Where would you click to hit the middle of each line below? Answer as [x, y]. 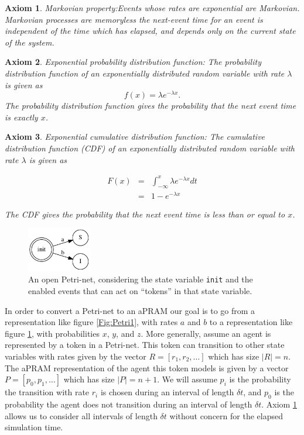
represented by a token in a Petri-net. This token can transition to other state [145, 345]
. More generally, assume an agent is [206, 333]
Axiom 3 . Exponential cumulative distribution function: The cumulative [135, 137]
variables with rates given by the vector [76, 356]
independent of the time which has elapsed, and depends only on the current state [150, 31]
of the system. [30, 42]
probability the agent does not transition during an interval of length [129, 404]
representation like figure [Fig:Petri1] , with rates [91, 322]
